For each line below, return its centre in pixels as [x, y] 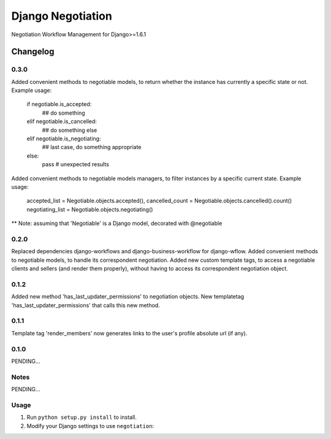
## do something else [70, 130]
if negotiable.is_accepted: [59, 104]
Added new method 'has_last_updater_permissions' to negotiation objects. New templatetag [128, 297]
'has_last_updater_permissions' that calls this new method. [86, 305]
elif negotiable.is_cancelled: [62, 121]
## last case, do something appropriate [92, 147]
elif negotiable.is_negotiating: [64, 139]
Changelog [33, 52]
